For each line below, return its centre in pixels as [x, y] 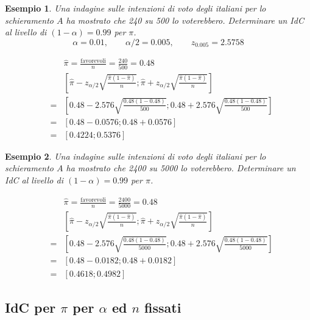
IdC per [30, 307]
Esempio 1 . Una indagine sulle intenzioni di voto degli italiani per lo [136, 8]
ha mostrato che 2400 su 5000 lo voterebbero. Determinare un [181, 168]
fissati [163, 307]
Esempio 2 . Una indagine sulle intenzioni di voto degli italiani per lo [136, 156]
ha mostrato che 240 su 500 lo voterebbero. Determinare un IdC [185, 20]
